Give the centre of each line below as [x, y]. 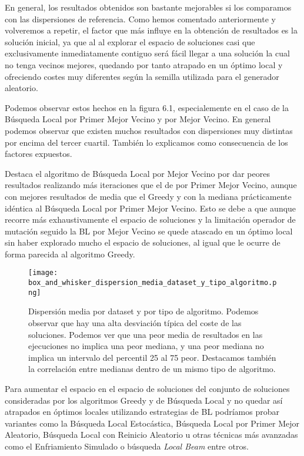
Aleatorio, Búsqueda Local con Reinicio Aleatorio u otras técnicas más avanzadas [151, 435]
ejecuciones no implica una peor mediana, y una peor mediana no [146, 346]
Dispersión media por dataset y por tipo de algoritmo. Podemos [143, 311]
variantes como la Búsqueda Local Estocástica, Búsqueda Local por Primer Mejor [152, 423]
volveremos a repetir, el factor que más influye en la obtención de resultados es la [151, 30]
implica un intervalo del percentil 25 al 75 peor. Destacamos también [152, 357]
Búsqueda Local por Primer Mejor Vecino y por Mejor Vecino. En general [138, 119]
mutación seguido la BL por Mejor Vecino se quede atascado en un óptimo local [149, 231]
